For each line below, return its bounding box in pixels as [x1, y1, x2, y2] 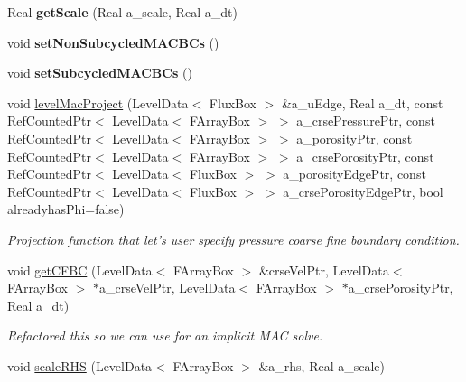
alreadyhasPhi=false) [7, 200, 125, 219]
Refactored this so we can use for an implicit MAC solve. [7, 326, 323, 345]
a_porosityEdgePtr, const [283, 164, 426, 183]
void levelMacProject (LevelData [7, 93, 189, 112]
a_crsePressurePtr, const [296, 111, 435, 130]
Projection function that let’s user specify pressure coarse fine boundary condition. [7, 229, 460, 248]
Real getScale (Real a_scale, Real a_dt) [7, 3, 238, 21]
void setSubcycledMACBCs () [7, 63, 192, 82]
